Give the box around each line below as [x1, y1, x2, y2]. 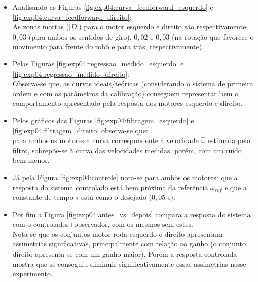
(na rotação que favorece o [172, 31, 254, 42]
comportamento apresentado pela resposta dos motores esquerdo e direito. [12, 98, 243, 109]
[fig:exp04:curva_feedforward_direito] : [12, 11, 132, 22]
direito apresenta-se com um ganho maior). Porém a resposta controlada [12, 249, 237, 259]
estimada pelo [207, 135, 251, 146]
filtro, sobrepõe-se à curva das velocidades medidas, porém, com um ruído [12, 145, 242, 155]
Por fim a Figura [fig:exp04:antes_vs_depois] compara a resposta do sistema [12, 208, 251, 219]
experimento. [12, 268, 53, 279]
